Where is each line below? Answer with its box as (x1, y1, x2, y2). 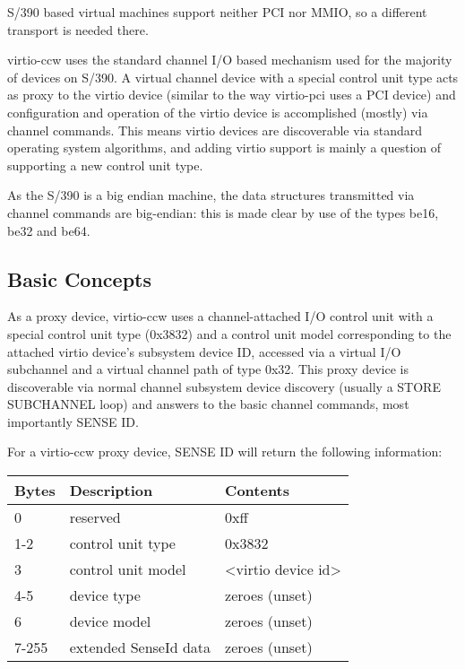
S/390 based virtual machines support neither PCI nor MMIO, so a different (7, 3, 427, 21)
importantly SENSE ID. (7, 412, 139, 430)
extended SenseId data (69, 637, 211, 658)
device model (69, 611, 151, 632)
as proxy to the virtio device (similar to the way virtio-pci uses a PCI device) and (7, 85, 456, 104)
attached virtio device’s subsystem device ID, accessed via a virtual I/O (7, 342, 401, 361)
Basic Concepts (7, 265, 152, 292)
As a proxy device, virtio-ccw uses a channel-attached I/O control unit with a (7, 307, 434, 326)
